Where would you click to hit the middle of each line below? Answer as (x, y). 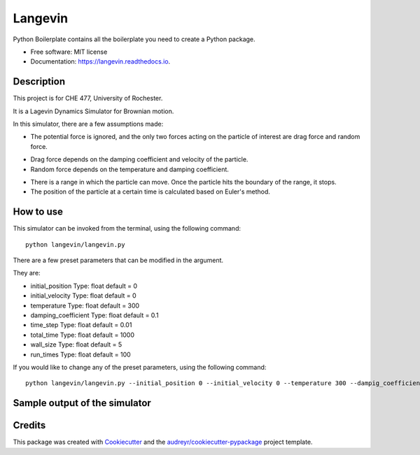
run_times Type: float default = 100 (80, 354)
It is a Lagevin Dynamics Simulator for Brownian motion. (93, 111)
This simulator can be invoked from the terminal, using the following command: (127, 229)
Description (39, 81)
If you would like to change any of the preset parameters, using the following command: (140, 367)
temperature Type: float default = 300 (85, 305)
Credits (29, 425)
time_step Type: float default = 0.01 (81, 325)
